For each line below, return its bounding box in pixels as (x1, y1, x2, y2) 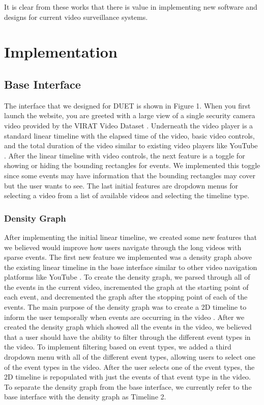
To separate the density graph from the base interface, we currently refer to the (4, 381, 252, 392)
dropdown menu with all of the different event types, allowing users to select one (4, 352, 255, 362)
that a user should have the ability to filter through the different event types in (4, 331, 251, 342)
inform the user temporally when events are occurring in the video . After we (4, 311, 245, 322)
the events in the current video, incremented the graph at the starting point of (4, 281, 249, 292)
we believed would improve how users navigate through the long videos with (4, 241, 242, 252)
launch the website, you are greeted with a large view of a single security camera (4, 110, 255, 121)
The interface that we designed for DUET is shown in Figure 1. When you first (4, 100, 251, 111)
